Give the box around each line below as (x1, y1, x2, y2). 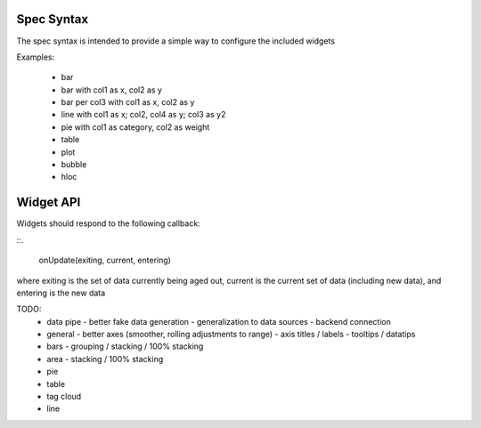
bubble (61, 159, 87, 170)
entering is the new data (16, 287, 106, 298)
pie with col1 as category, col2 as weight (61, 121, 210, 133)
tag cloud (46, 392, 82, 402)
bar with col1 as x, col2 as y (61, 85, 162, 95)
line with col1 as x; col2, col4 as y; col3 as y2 (61, 109, 226, 120)
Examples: (16, 52, 55, 62)
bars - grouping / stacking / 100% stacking (46, 341, 204, 351)
